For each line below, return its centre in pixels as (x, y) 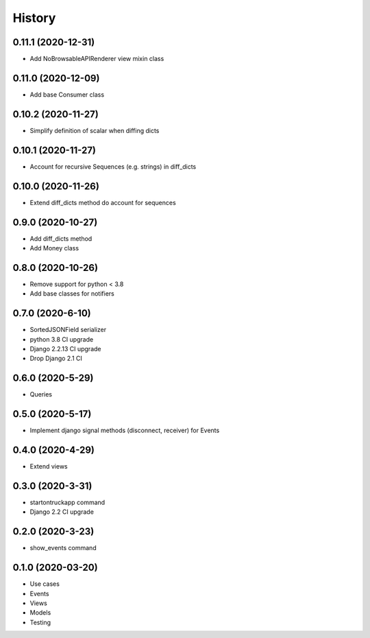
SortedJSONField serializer (68, 330)
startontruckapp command (67, 502)
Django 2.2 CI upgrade (62, 512)
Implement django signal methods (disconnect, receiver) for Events (125, 430)
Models (40, 613)
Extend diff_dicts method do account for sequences (103, 202)
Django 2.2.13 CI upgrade (65, 348)
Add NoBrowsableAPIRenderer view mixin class (97, 59)
